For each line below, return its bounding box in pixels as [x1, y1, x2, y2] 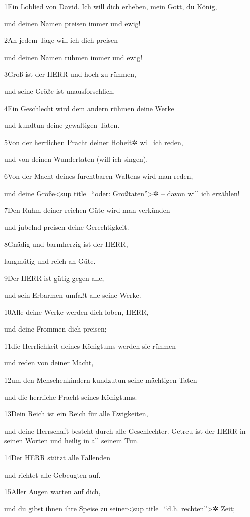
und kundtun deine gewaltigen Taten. [4, 120, 120, 130]
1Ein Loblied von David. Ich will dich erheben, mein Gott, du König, [4, 1, 217, 11]
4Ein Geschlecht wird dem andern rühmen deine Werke [4, 103, 174, 113]
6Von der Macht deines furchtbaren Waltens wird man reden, [4, 170, 193, 181]
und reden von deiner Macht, [4, 357, 94, 368]
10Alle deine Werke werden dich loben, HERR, [4, 306, 149, 317]
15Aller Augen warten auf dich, [4, 486, 101, 497]
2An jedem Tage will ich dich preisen [4, 35, 118, 45]
